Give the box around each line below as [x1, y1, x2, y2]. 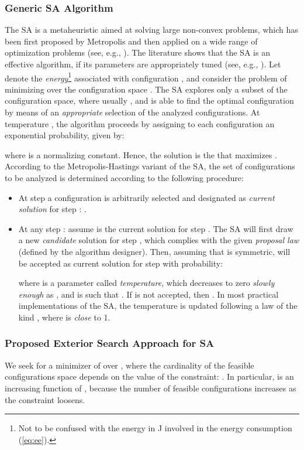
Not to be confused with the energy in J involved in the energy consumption [18, 422, 292, 434]
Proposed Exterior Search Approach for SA [5, 336, 215, 350]
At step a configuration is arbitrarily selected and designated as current [18, 191, 275, 203]
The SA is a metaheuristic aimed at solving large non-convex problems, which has [5, 23, 298, 36]
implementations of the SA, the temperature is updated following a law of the [18, 299, 298, 312]
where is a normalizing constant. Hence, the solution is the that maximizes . [5, 148, 277, 161]
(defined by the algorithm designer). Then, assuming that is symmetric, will [18, 245, 291, 257]
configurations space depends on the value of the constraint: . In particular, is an [5, 370, 294, 383]
